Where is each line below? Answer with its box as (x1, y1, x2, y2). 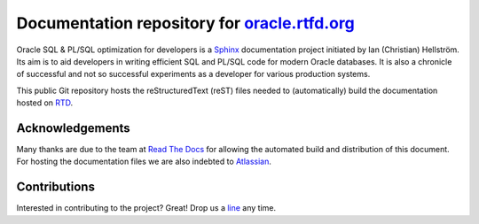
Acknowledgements (16, 120, 130, 135)
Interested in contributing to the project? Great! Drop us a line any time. (16, 203, 277, 213)
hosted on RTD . (16, 97, 74, 108)
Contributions (16, 180, 95, 195)
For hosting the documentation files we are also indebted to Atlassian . (16, 156, 272, 167)
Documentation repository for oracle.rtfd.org (16, 13, 355, 33)
